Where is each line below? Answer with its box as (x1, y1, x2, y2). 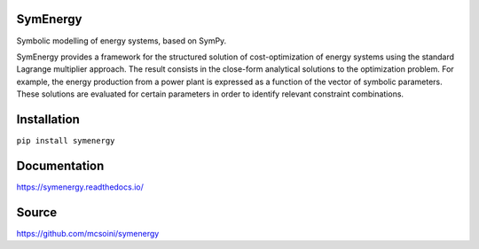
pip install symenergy (16, 136, 115, 145)
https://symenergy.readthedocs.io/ (16, 182, 144, 192)
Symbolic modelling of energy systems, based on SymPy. (16, 35, 227, 46)
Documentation (16, 158, 105, 173)
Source (16, 205, 58, 220)
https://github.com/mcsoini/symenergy (16, 228, 160, 238)
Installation (16, 112, 80, 127)
